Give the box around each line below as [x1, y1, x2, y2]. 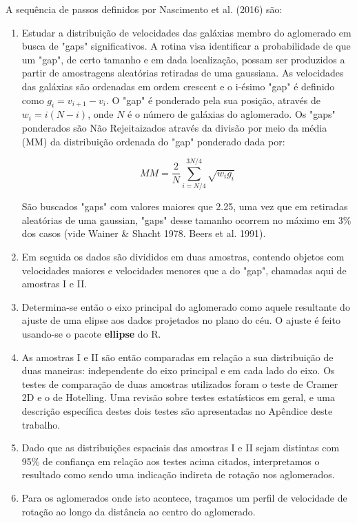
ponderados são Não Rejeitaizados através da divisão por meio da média [21, 120, 327, 134]
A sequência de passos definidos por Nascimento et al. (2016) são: [6, 2, 283, 16]
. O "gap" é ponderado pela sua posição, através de [105, 92, 320, 107]
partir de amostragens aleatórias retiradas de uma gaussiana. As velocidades [21, 65, 344, 80]
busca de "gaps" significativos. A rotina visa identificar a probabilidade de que [21, 39, 351, 53]
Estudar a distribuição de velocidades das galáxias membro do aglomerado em [21, 25, 351, 39]
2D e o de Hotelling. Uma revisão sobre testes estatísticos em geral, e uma [21, 390, 335, 404]
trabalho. [21, 417, 61, 431]
